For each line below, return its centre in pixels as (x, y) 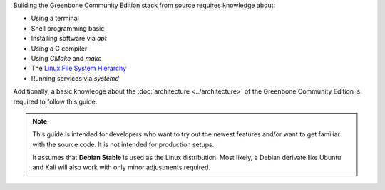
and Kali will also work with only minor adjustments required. (121, 167)
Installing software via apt (69, 39)
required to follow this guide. (55, 101)
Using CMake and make (66, 58)
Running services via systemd (75, 78)
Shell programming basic (68, 28)
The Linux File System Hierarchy (79, 69)
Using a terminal (55, 19)
